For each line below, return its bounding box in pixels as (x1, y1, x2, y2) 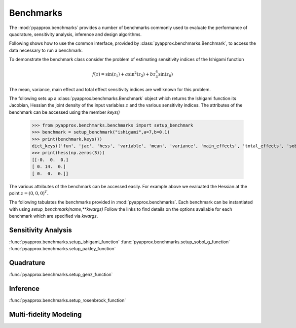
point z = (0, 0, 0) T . (9, 190, 49, 196)
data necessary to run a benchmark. (9, 47, 83, 53)
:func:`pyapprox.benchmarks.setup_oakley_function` (9, 246, 116, 252)
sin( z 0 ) (158, 71, 173, 78)
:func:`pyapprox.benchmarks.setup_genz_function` (9, 271, 113, 278)
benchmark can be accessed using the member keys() (9, 109, 120, 115)
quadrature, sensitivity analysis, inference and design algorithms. (9, 31, 142, 37)
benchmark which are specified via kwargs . (9, 213, 98, 219)
